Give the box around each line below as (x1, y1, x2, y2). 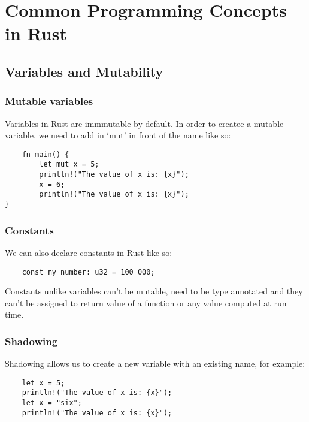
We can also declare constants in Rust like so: (5, 246, 172, 258)
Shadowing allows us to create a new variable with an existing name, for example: (5, 357, 305, 370)
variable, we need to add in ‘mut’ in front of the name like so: (5, 129, 231, 141)
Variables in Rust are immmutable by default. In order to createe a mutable (5, 117, 284, 129)
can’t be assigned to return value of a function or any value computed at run (5, 296, 287, 309)
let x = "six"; (22, 399, 82, 408)
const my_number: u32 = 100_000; (22, 267, 155, 276)
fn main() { (22, 150, 69, 159)
